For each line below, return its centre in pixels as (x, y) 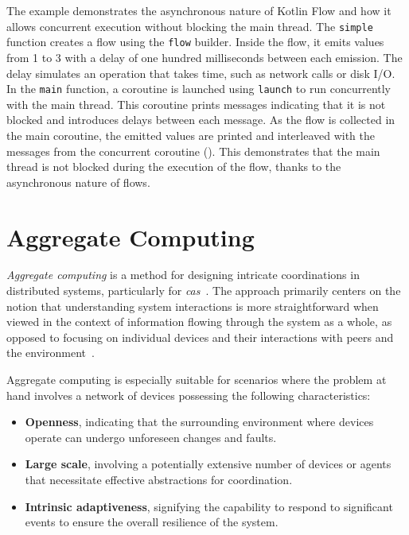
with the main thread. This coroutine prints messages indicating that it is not (196, 104)
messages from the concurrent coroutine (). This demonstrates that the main (193, 151)
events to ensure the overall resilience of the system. (152, 522)
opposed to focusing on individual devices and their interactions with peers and (200, 337)
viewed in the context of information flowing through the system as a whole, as (199, 322)
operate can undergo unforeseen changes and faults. (151, 437)
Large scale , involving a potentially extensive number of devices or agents (208, 464)
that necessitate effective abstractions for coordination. (159, 479)
